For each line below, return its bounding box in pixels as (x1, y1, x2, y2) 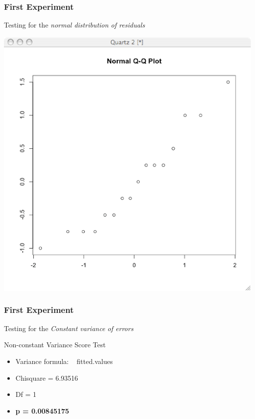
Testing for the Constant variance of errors (4, 323, 133, 333)
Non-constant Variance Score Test (4, 339, 106, 350)
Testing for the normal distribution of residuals (4, 20, 145, 30)
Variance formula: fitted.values (15, 356, 113, 366)
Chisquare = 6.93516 (15, 372, 78, 383)
